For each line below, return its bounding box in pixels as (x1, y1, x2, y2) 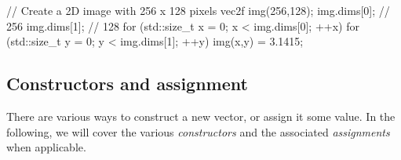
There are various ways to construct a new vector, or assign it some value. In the (6, 107, 396, 124)
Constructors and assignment (6, 71, 248, 96)
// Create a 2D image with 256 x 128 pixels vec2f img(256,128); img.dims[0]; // (6, 2, 390, 18)
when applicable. (6, 139, 86, 155)
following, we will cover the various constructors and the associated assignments (6, 123, 390, 140)
